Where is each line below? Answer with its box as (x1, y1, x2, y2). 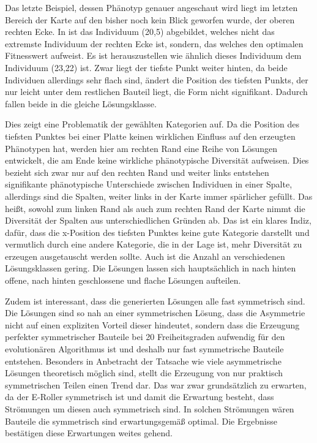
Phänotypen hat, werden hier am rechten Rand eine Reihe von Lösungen (5, 142, 278, 154)
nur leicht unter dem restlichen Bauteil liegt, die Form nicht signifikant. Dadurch (5, 85, 308, 98)
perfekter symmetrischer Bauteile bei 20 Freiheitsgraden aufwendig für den (5, 330, 285, 343)
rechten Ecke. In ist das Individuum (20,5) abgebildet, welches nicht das (5, 25, 275, 38)
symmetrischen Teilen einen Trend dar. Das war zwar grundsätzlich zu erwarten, (5, 378, 307, 391)
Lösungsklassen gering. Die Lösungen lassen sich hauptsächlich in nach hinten (5, 262, 296, 275)
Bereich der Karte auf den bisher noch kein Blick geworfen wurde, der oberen (5, 13, 295, 26)
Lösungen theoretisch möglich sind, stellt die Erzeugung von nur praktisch (5, 366, 283, 379)
